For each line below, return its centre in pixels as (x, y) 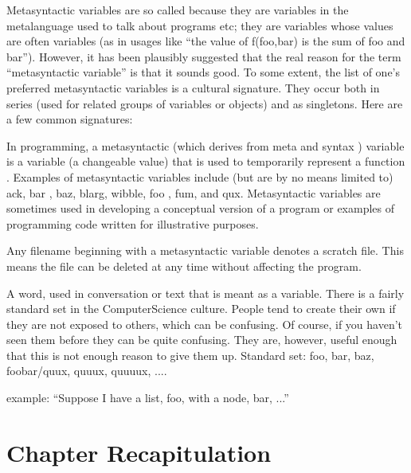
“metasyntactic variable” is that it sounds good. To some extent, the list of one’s (204, 72)
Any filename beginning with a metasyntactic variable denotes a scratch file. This (205, 250)
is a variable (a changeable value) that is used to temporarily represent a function (206, 161)
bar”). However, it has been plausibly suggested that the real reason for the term (204, 56)
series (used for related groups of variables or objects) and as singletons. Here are (205, 103)
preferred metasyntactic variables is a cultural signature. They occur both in (193, 87)
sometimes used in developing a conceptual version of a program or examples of (201, 208)
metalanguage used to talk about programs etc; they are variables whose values (200, 25)
